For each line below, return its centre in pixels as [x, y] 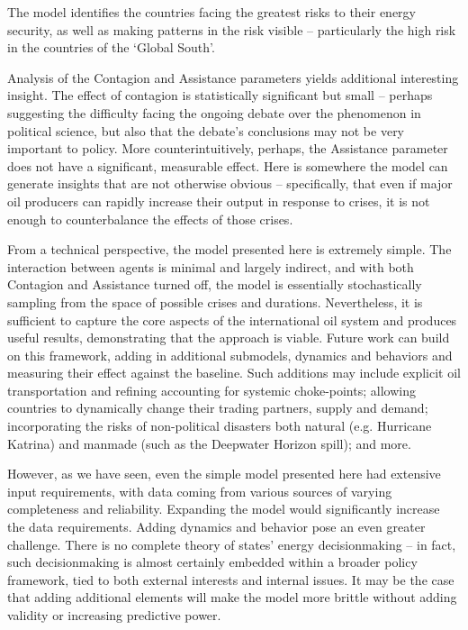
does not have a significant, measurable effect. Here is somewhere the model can [228, 165]
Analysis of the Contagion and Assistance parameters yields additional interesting [233, 77]
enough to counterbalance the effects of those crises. [150, 219]
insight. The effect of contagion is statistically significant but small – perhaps [220, 95]
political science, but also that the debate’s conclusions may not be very [206, 130]
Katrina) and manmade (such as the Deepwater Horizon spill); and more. [209, 443]
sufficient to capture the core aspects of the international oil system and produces [232, 320]
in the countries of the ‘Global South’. [111, 47]
